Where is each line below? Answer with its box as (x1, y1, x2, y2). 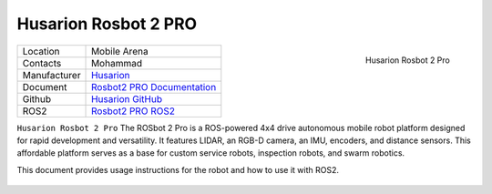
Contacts (22, 56, 62, 69)
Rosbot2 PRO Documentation (91, 80, 217, 93)
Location (22, 45, 60, 57)
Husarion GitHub (91, 92, 163, 105)
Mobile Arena (91, 45, 149, 57)
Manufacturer (22, 68, 81, 81)
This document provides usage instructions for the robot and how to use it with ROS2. (16, 164, 339, 175)
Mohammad (91, 56, 143, 69)
